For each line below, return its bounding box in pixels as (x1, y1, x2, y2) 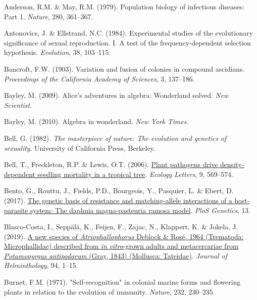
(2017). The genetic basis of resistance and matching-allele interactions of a (4, 195, 232, 205)
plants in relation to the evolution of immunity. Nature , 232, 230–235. (4, 286, 215, 297)
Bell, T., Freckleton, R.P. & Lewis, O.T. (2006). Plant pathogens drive (4, 159, 218, 170)
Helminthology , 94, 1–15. (4, 260, 78, 270)
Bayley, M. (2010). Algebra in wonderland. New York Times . (4, 116, 189, 127)
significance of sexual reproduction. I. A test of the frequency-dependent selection (4, 37, 251, 47)
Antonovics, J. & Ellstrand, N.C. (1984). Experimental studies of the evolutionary (4, 28, 253, 38)
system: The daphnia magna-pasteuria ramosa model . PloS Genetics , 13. (30, 205, 251, 215)
